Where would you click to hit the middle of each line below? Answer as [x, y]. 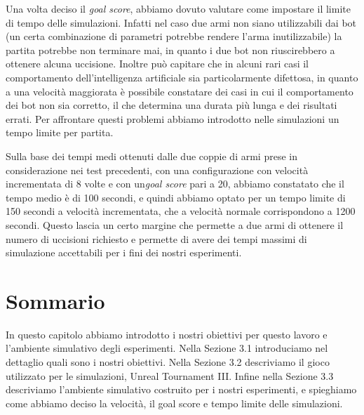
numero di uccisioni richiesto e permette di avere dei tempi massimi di [156, 238]
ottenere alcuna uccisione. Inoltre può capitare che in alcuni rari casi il [157, 64]
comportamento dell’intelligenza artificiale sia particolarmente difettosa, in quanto [182, 77]
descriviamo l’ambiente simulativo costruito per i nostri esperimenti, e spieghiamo [181, 389]
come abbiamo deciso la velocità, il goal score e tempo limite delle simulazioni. [174, 403]
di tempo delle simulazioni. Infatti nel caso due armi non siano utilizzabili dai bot [181, 22]
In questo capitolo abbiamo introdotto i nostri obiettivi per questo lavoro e [167, 334]
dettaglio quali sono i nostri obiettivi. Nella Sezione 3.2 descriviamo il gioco [168, 362]
